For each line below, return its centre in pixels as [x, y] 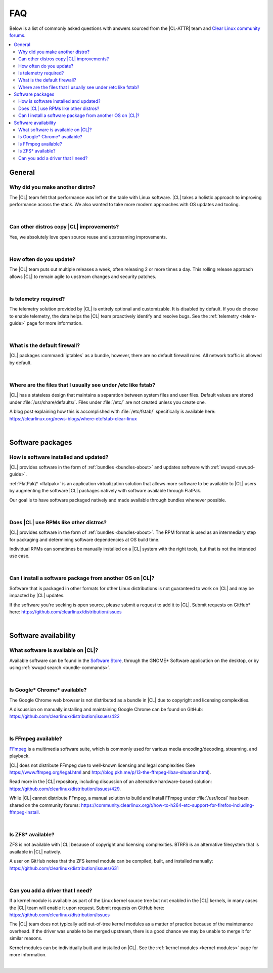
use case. [19, 556]
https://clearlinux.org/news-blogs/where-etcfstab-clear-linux [73, 418]
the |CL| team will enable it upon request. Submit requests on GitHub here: [87, 908]
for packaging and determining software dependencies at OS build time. [84, 539]
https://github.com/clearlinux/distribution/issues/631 [64, 868]
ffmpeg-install [24, 812]
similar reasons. [26, 938]
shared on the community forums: [45, 805]
